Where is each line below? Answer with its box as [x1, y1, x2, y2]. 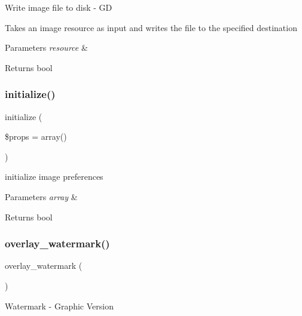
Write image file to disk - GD [5, 1, 112, 13]
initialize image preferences [5, 170, 103, 183]
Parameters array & [5, 190, 78, 203]
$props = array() [5, 130, 67, 143]
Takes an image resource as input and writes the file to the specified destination [5, 21, 297, 33]
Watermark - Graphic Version [5, 299, 114, 312]
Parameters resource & [5, 41, 88, 54]
